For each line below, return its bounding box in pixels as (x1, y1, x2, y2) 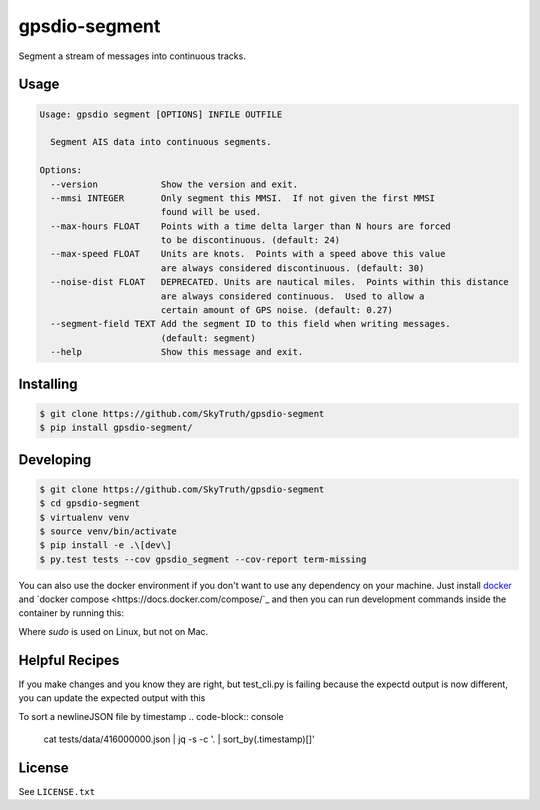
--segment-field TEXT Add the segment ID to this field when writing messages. (50, 318, 452, 330)
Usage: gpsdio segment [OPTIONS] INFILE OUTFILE (39, 108, 283, 120)
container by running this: (18, 607, 125, 619)
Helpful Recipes (18, 651, 120, 669)
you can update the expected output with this (18, 692, 206, 704)
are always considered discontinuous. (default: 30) (160, 262, 425, 274)
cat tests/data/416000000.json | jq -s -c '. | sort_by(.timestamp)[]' (43, 733, 315, 745)
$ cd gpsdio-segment (39, 498, 140, 509)
